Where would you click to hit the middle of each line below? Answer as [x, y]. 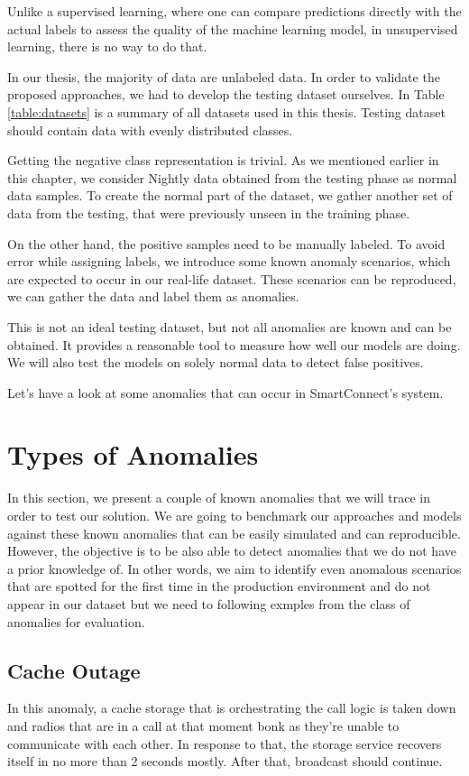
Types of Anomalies [133, 454]
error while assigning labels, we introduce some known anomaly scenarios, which [229, 261]
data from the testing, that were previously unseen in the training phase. [209, 212]
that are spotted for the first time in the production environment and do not [219, 586]
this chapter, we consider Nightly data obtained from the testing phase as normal [232, 177]
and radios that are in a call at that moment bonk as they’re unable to [203, 725]
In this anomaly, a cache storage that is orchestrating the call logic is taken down [232, 708]
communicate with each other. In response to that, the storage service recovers [225, 743]
